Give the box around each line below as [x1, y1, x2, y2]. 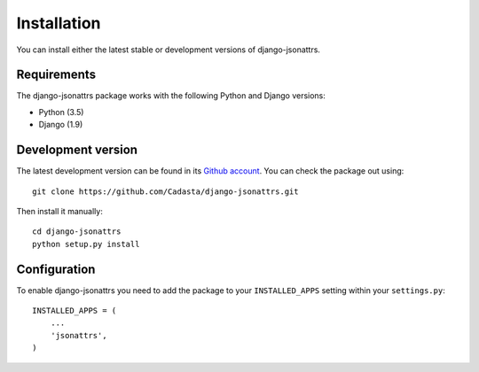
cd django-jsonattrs [32, 227, 122, 236]
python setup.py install [32, 239, 140, 249]
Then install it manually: [16, 205, 104, 216]
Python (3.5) [38, 106, 84, 117]
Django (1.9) [38, 120, 83, 130]
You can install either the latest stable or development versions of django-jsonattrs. [16, 44, 321, 55]
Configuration [16, 261, 96, 276]
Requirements [16, 67, 97, 82]
